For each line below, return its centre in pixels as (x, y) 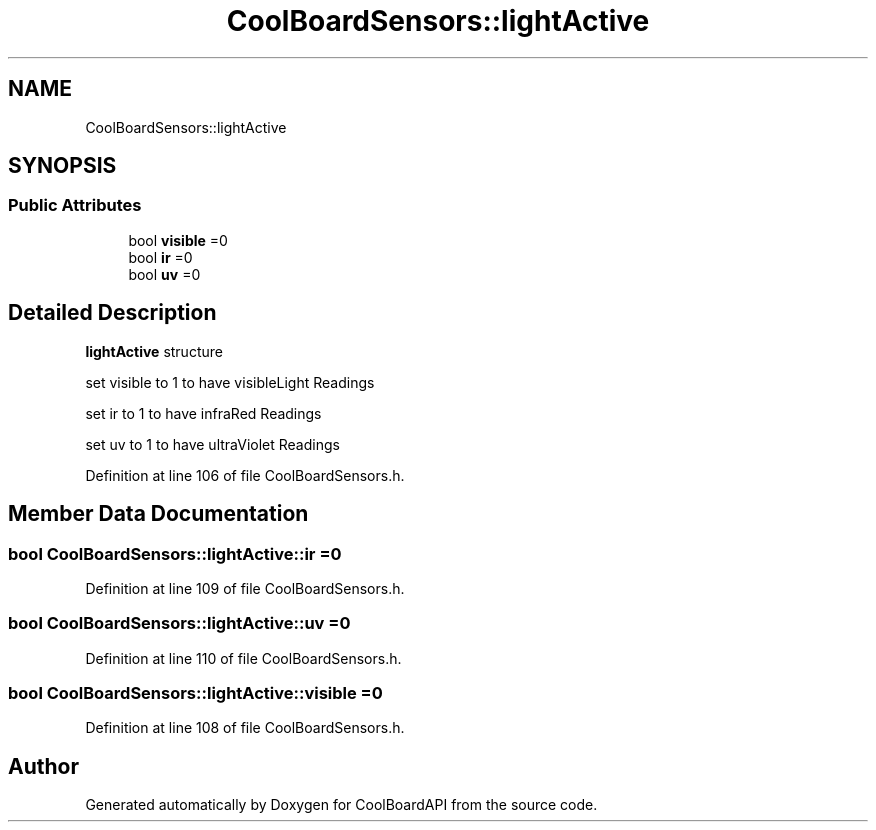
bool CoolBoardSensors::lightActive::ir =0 (175, 553)
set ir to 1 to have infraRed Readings (203, 413)
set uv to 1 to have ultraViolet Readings (212, 444)
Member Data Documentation (158, 514)
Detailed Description (112, 313)
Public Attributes (75, 205)
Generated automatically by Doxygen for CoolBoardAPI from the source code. (341, 805)
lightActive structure (154, 351)
